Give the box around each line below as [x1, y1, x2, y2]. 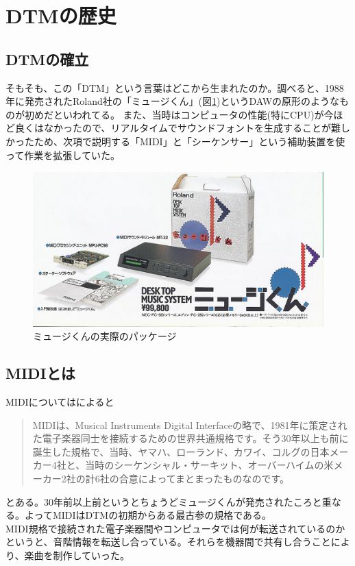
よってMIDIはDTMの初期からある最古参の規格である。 [24, 508, 272, 522]
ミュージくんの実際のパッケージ [33, 329, 177, 343]
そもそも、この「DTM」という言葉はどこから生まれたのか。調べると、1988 [5, 80, 344, 95]
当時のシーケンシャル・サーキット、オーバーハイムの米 [85, 458, 334, 472]
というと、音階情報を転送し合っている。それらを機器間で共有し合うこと [5, 534, 331, 549]
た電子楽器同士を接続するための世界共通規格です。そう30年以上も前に [32, 431, 349, 445]
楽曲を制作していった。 [24, 547, 130, 562]
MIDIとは [5, 362, 75, 384]
